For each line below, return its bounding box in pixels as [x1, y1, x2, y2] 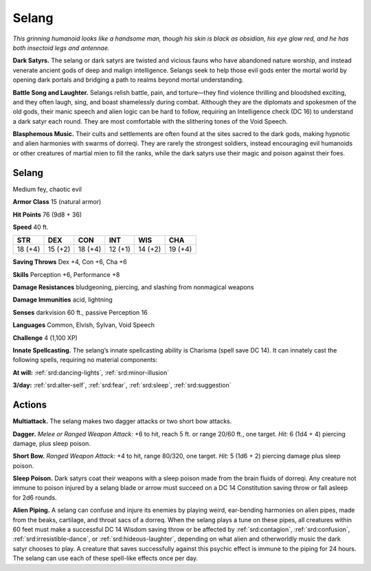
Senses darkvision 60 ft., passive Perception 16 [12, 308, 148, 316]
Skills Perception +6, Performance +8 [12, 270, 120, 278]
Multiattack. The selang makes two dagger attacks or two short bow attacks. [12, 417, 232, 425]
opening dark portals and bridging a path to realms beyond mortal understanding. [12, 76, 244, 84]
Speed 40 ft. [12, 223, 49, 231]
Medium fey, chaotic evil [12, 185, 82, 193]
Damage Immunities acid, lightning [12, 295, 113, 304]
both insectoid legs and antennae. [12, 43, 110, 52]
